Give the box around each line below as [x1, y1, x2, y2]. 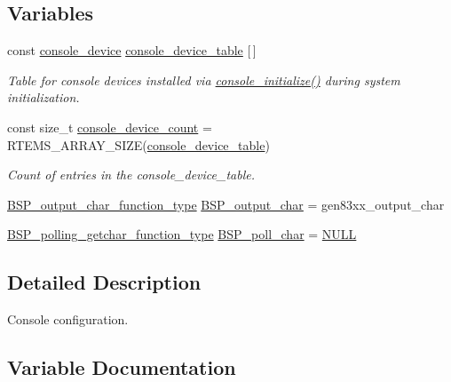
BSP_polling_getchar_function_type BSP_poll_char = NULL [7, 225, 357, 243]
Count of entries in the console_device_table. [7, 165, 255, 184]
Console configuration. [7, 310, 129, 329]
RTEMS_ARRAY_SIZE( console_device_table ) [7, 135, 270, 154]
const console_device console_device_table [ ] [7, 41, 257, 60]
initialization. [7, 88, 80, 107]
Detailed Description [7, 268, 202, 296]
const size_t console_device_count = [7, 117, 212, 136]
